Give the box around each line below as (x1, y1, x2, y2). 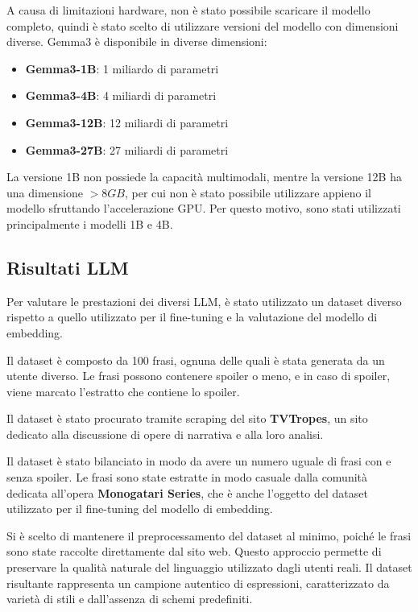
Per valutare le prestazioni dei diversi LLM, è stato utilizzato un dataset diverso (6, 292, 402, 309)
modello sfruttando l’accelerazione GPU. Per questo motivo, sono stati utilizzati (6, 200, 401, 217)
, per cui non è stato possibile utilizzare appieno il (124, 184, 371, 201)
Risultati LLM (6, 254, 129, 279)
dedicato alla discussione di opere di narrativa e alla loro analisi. (6, 425, 324, 442)
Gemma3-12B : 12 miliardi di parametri (25, 114, 229, 130)
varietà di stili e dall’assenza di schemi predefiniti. (6, 590, 253, 607)
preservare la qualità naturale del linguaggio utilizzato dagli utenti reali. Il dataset (6, 559, 412, 576)
